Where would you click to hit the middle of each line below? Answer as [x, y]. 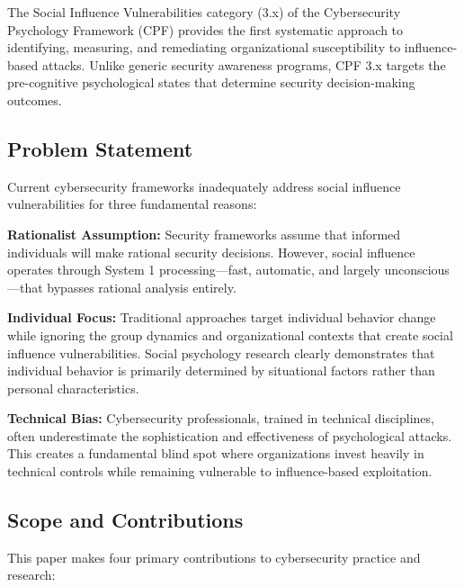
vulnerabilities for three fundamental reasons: [132, 204]
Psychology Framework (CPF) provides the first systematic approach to [205, 29]
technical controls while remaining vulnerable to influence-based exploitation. [220, 471]
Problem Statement [100, 148]
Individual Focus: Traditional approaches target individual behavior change [222, 317]
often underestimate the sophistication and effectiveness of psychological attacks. [230, 435]
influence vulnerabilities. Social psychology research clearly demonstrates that [221, 352]
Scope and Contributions [125, 520]
